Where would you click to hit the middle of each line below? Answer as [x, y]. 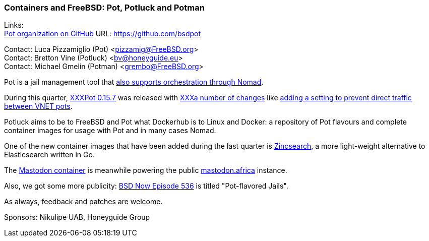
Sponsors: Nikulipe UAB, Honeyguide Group [77, 217]
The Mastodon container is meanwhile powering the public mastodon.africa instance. [146, 170]
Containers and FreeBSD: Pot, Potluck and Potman [104, 8]
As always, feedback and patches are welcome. [83, 202]
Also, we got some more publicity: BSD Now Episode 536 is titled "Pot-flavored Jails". [146, 186]
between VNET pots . [38, 106]
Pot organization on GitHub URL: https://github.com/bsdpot [103, 34]
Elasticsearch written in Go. [49, 155]
